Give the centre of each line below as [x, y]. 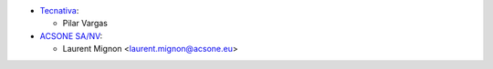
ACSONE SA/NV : [71, 35]
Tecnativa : [59, 10]
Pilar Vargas [85, 24]
